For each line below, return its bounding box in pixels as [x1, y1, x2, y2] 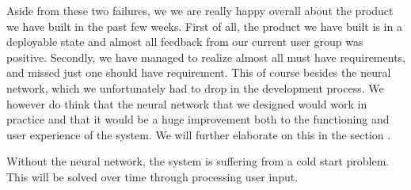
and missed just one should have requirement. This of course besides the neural [6, 64, 391, 81]
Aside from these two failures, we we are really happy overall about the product [6, 2, 394, 18]
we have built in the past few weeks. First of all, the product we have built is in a [6, 17, 402, 34]
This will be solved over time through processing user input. [6, 168, 299, 184]
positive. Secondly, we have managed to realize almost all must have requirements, [6, 48, 405, 65]
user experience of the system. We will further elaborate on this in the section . [6, 126, 391, 142]
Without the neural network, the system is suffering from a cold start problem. [6, 153, 390, 169]
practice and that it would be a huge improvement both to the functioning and [6, 111, 390, 127]
